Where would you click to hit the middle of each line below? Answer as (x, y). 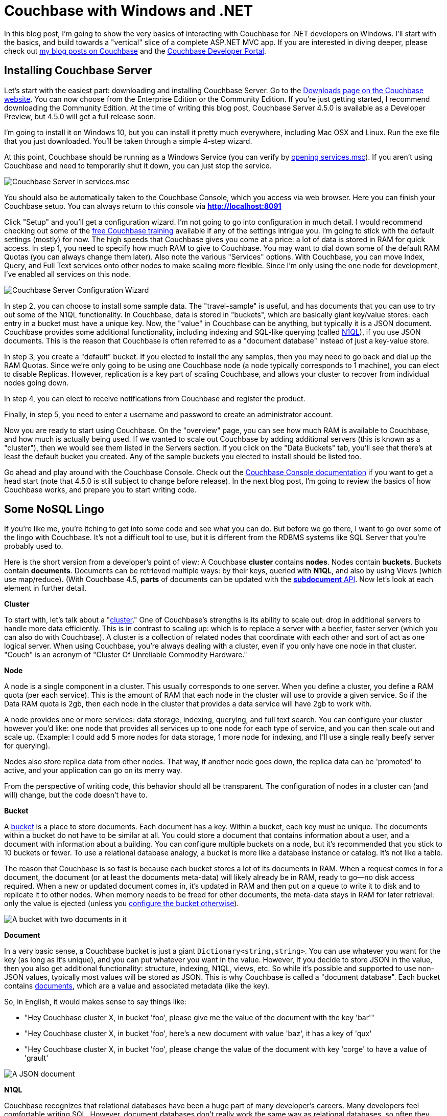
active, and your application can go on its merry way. (93, 770)
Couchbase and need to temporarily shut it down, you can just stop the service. (138, 165)
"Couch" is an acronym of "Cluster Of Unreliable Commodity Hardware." (126, 655)
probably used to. (34, 546)
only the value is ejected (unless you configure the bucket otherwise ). (122, 904)
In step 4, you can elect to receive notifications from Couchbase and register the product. (155, 398)
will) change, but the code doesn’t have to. (76, 795)
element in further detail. (45, 588)
